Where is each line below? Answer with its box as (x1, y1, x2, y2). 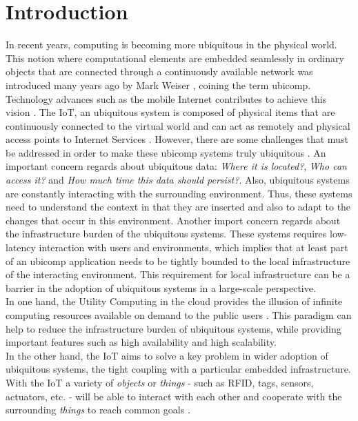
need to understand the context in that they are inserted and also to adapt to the (6, 199, 351, 214)
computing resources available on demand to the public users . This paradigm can (6, 308, 352, 322)
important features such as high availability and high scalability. (6, 335, 277, 349)
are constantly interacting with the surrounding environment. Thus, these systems (6, 186, 352, 200)
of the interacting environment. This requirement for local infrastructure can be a (6, 267, 350, 282)
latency (6, 240, 36, 255)
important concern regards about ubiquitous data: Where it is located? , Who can (6, 159, 347, 173)
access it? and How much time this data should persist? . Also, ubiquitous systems (6, 173, 350, 187)
